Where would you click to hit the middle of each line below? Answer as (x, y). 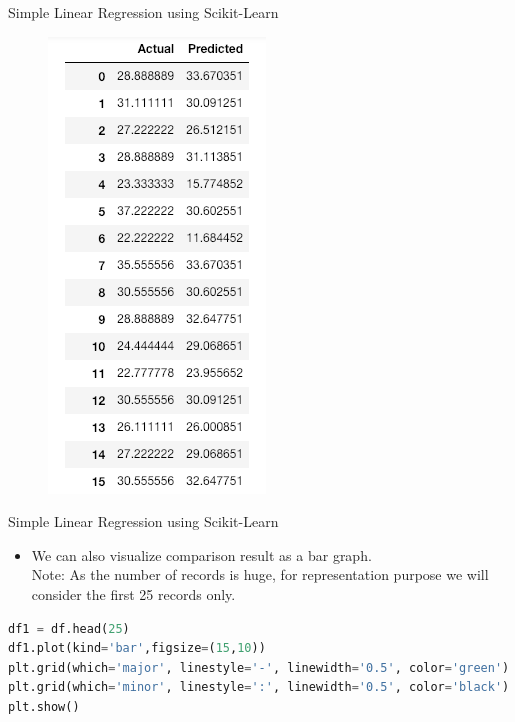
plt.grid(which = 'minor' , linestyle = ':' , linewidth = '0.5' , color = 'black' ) (259, 687)
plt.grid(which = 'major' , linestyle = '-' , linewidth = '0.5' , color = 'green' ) (259, 667)
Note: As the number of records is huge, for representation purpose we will (260, 574)
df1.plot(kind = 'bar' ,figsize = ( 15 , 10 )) (137, 648)
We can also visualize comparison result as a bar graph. (201, 554)
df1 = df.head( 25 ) (69, 628)
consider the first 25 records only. (133, 593)
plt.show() (44, 706)
